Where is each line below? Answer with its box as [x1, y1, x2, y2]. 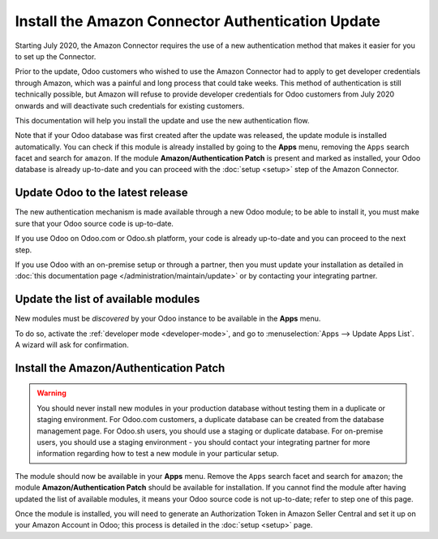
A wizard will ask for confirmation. [15, 340, 129, 349]
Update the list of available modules [15, 292, 200, 306]
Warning [36, 388, 67, 398]
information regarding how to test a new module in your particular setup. [36, 449, 279, 459]
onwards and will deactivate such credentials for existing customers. [15, 101, 245, 110]
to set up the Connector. [15, 51, 97, 61]
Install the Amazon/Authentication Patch [15, 361, 225, 375]
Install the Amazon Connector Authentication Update [15, 12, 380, 30]
